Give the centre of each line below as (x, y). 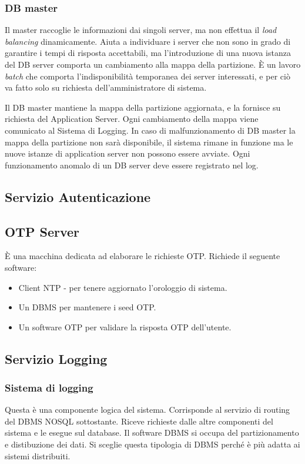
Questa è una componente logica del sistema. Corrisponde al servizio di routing (148, 410)
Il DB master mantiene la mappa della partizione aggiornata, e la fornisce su (143, 107)
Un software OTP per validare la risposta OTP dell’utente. (125, 327)
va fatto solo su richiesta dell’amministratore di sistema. (106, 87)
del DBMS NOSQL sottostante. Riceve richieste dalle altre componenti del (139, 421)
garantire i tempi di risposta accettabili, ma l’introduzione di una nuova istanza (148, 53)
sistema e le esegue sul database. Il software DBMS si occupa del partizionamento (152, 432)
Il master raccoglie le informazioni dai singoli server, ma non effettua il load (141, 30)
